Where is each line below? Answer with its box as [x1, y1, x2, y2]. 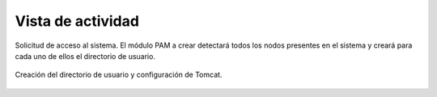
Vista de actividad [15, 12, 139, 30]
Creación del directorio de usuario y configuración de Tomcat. [15, 70, 223, 80]
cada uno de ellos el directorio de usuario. [15, 51, 155, 61]
